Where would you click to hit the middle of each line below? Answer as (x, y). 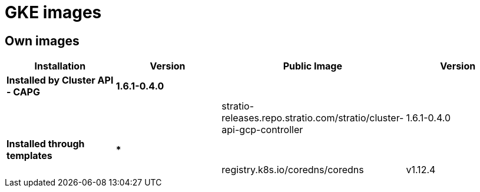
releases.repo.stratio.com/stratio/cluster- (313, 118)
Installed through (46, 144)
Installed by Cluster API (60, 80)
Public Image (312, 66)
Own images (42, 41)
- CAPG (23, 92)
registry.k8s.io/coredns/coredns (293, 170)
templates (29, 156)
